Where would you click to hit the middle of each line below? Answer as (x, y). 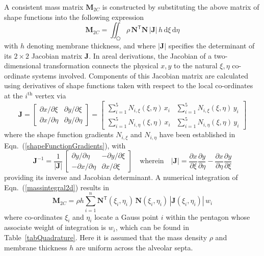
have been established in (197, 134)
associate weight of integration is (55, 227)
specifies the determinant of (212, 45)
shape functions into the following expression (74, 17)
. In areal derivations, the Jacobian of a (150, 55)
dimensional (23, 66)
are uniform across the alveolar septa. (134, 247)
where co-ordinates (33, 216)
